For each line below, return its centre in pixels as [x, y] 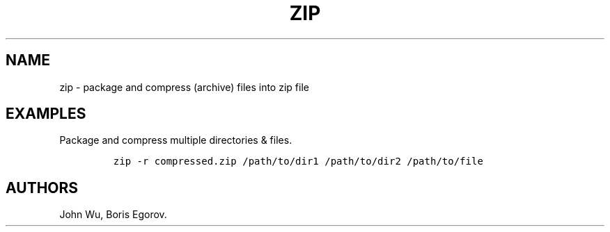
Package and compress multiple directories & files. [176, 140]
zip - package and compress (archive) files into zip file [184, 87]
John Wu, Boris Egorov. [113, 215]
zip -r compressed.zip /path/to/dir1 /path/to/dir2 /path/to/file [298, 161]
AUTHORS [42, 188]
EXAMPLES [46, 114]
